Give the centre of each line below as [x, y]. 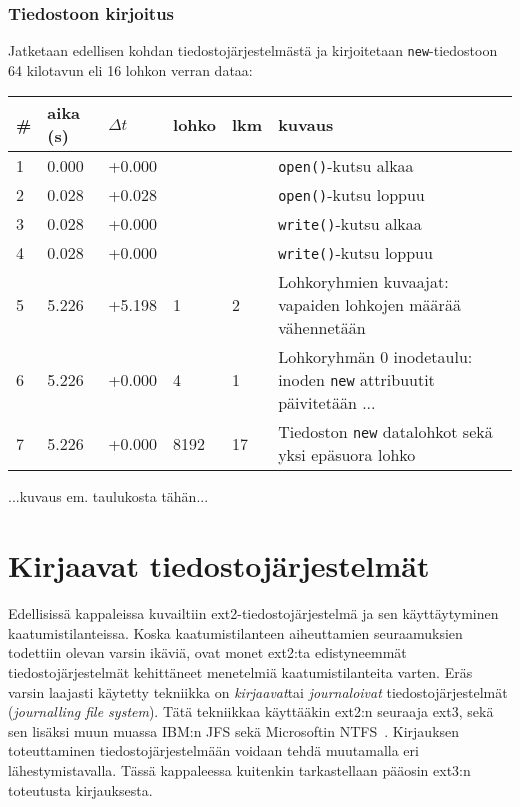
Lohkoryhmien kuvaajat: [363, 282]
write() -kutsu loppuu [355, 253]
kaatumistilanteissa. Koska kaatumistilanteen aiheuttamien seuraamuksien [235, 632]
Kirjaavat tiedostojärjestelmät [219, 565]
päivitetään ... [327, 403]
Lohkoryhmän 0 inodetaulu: [375, 357]
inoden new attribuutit [356, 380]
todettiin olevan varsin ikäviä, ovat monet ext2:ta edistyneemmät [207, 652]
